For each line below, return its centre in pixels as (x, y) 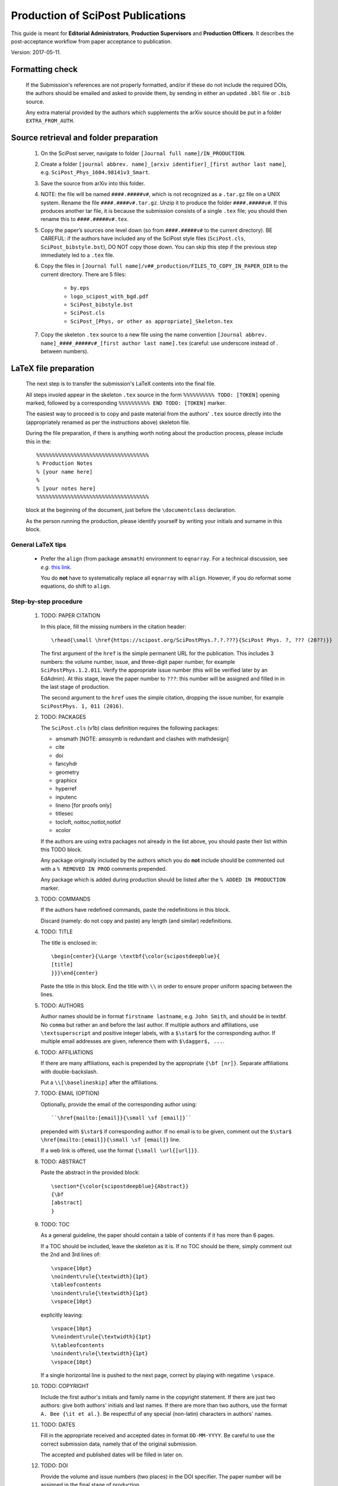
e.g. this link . (56, 567)
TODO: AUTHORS (62, 1005)
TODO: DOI (54, 1466)
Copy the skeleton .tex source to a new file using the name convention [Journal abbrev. (154, 335)
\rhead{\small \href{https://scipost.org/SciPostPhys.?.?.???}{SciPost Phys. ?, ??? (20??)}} (192, 640)
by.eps (80, 288)
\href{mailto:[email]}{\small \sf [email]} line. (111, 1139)
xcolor (63, 830)
